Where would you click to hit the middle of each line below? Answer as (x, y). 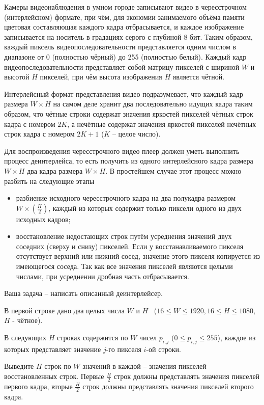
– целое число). (136, 134)
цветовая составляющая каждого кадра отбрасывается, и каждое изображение (124, 27)
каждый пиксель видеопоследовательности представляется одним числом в (120, 47)
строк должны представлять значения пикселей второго (168, 386)
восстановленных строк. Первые (54, 376)
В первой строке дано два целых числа (64, 310)
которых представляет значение (53, 349)
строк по (58, 366)
